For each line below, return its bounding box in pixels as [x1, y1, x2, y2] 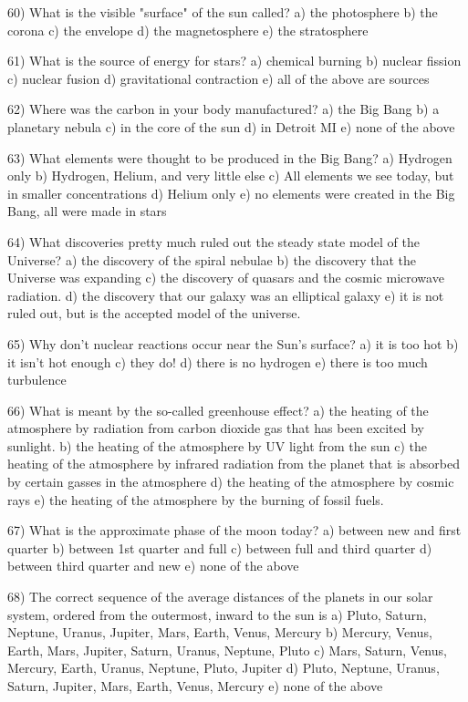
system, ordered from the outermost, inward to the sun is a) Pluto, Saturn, [7, 604, 427, 624]
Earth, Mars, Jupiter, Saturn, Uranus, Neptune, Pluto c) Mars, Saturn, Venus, [7, 640, 447, 659]
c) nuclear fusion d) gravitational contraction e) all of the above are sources [7, 68, 430, 88]
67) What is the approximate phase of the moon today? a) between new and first [7, 521, 462, 540]
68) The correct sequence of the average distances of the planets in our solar [7, 587, 433, 606]
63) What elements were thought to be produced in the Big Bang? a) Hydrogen [7, 148, 452, 167]
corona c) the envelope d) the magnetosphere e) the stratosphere [7, 20, 369, 39]
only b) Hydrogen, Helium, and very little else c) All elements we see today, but [7, 166, 454, 185]
